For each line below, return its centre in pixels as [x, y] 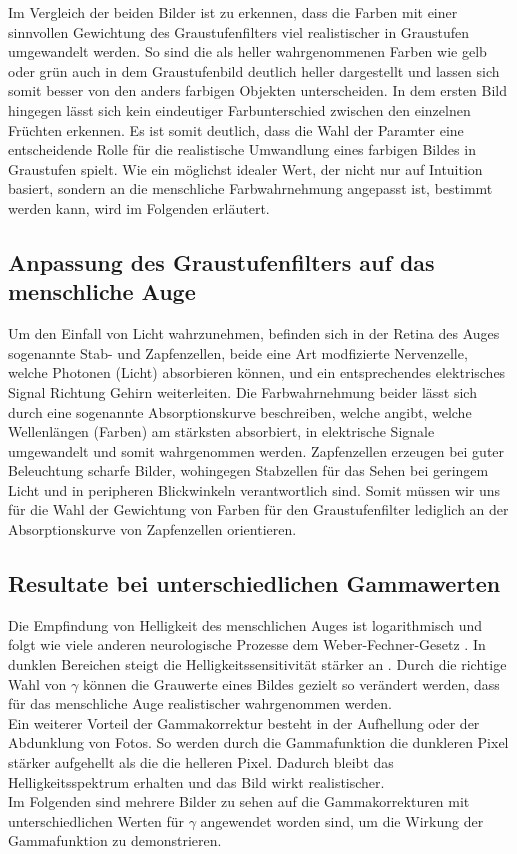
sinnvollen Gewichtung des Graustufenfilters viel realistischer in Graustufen [239, 31]
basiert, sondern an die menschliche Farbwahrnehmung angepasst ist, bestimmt [250, 188]
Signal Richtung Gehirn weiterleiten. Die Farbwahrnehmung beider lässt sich [242, 391]
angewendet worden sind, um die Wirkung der [342, 820]
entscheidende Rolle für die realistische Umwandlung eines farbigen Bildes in [242, 149]
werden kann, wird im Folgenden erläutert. [139, 207]
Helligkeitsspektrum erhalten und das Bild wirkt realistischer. [196, 781]
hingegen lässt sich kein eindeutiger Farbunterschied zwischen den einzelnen [239, 109]
